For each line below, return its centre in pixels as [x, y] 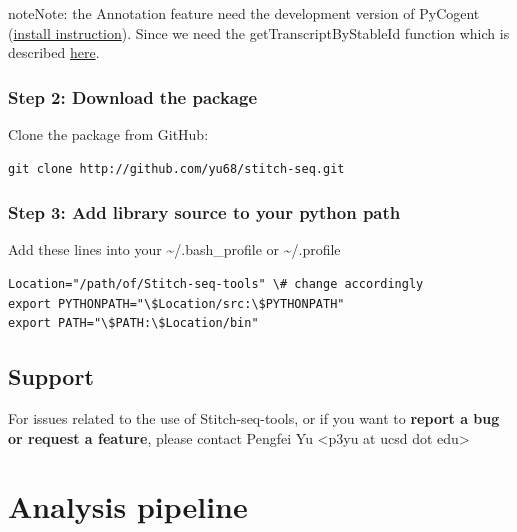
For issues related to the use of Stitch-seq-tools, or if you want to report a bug [254, 417]
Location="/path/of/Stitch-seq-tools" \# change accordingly [216, 284]
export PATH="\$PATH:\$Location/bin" [133, 323]
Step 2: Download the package [133, 96]
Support [51, 376]
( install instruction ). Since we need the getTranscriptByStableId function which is [259, 32]
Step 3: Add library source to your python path [204, 212]
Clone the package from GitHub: [108, 134]
